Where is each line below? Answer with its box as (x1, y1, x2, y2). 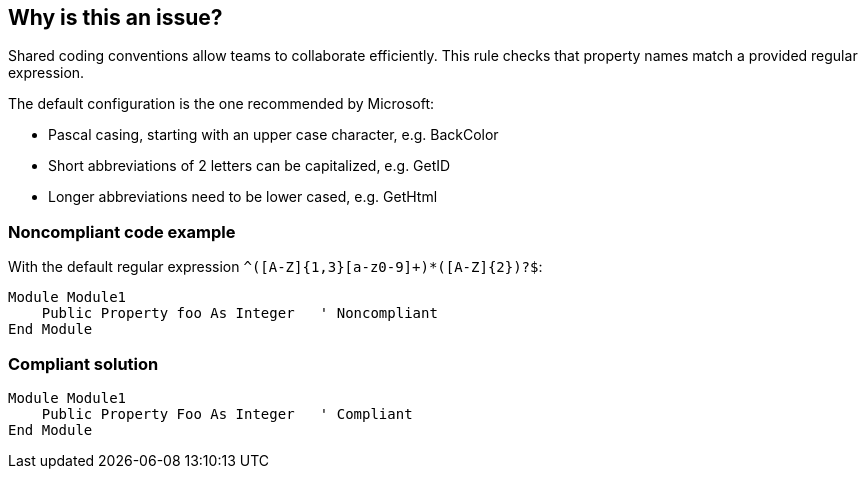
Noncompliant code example (8, 221, 236, 242)
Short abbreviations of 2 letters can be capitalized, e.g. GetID (48, 157, 451, 175)
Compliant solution (8, 353, 159, 374)
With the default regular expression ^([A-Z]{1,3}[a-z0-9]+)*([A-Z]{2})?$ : (8, 258, 543, 276)
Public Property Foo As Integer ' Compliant (41, 405, 413, 422)
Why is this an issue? (8, 5, 223, 30)
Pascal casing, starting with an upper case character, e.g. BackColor (48, 126, 499, 144)
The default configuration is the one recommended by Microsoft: (8, 95, 435, 113)
